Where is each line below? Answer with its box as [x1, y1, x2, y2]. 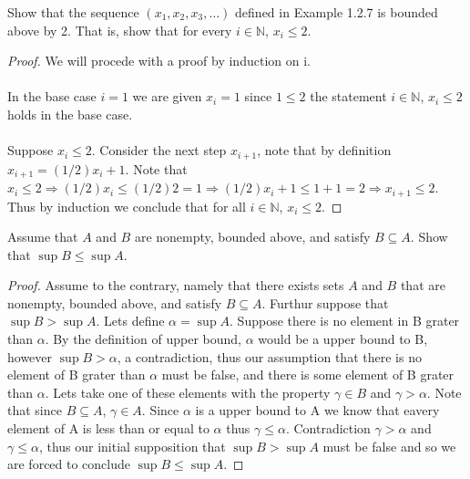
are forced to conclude [7, 454, 131, 474]
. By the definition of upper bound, [45, 329, 242, 349]
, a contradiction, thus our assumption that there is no [117, 347, 422, 366]
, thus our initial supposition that [38, 436, 226, 455]
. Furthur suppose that [261, 293, 389, 312]
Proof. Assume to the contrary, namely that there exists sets [7, 276, 344, 295]
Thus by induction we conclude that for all [7, 196, 246, 215]
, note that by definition [257, 141, 392, 160]
